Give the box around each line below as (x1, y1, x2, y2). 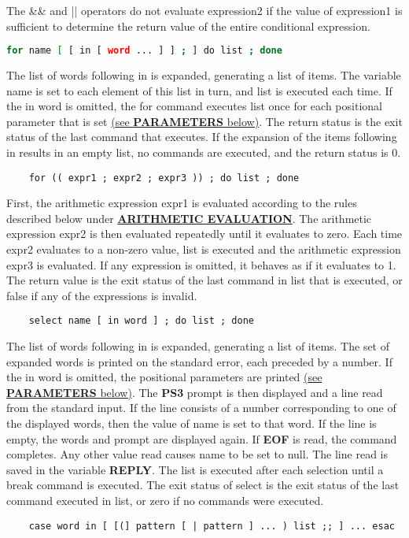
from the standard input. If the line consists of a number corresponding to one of (6, 399, 396, 416)
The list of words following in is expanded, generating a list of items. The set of (6, 338, 390, 354)
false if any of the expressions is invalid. (6, 287, 197, 303)
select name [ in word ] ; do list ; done (28, 315, 254, 327)
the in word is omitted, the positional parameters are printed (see (6, 369, 322, 385)
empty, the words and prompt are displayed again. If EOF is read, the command (6, 430, 397, 447)
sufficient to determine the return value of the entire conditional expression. (6, 17, 370, 34)
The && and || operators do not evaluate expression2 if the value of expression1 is (6, 2, 403, 18)
